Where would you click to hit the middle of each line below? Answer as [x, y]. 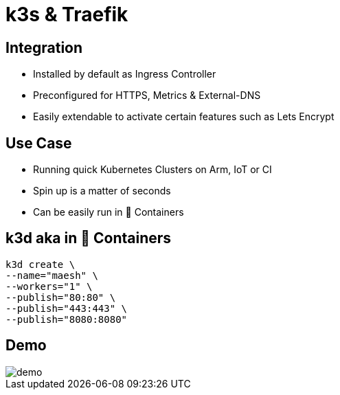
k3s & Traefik [67, 14]
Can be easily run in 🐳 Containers [109, 212]
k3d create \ [41, 264]
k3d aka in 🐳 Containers [89, 238]
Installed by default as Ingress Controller [125, 74]
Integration [44, 47]
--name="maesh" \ [52, 275]
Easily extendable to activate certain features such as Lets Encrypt [184, 117]
